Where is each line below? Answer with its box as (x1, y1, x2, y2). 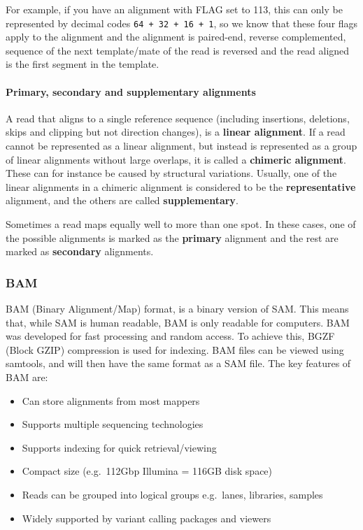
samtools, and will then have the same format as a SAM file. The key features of (6, 356, 351, 371)
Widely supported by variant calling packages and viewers (22, 510, 271, 525)
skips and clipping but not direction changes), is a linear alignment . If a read (6, 124, 346, 139)
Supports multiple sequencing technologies (22, 417, 204, 431)
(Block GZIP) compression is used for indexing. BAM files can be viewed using (6, 342, 344, 357)
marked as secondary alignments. (6, 244, 154, 259)
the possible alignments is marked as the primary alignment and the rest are (6, 230, 339, 245)
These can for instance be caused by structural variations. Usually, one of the (6, 166, 337, 180)
